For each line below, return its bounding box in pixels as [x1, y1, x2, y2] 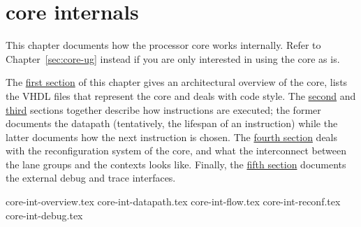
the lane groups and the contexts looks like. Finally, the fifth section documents [6, 156, 346, 171]
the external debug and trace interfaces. [6, 170, 176, 185]
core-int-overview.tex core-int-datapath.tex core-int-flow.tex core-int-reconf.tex [6, 194, 341, 209]
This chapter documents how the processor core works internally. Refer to [6, 38, 321, 52]
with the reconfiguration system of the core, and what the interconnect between [6, 143, 346, 158]
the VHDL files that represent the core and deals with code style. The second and [6, 88, 356, 103]
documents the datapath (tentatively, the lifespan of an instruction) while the [6, 116, 338, 131]
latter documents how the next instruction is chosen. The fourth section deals [6, 129, 338, 144]
